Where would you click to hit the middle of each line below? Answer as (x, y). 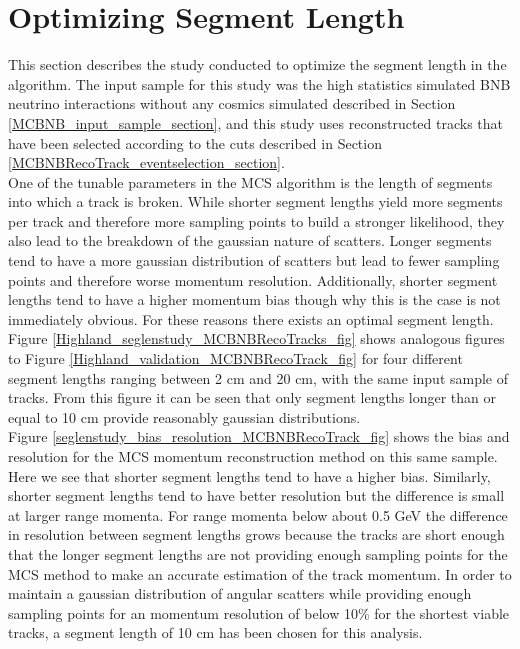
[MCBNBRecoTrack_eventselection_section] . (146, 162)
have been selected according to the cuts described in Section (195, 142)
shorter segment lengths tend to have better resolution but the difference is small (256, 495)
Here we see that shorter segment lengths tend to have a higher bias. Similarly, (249, 475)
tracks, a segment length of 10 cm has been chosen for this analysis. (215, 632)
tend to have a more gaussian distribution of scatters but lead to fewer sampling (254, 260)
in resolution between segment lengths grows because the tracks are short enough (256, 534)
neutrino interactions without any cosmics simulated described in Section (232, 103)
